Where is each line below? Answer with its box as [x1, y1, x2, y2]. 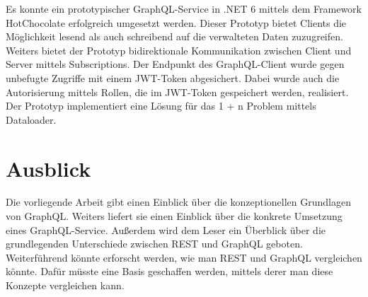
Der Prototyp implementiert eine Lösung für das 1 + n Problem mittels [6, 98, 316, 113]
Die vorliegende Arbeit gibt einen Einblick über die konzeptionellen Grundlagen [6, 194, 351, 209]
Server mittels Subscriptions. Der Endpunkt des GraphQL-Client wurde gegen [6, 57, 345, 71]
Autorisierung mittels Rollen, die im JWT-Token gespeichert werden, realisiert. [6, 84, 349, 99]
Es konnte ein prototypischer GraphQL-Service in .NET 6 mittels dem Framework [6, 1, 362, 16]
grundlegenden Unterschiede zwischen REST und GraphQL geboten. [6, 236, 303, 251]
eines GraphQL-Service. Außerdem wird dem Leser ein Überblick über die [6, 222, 326, 237]
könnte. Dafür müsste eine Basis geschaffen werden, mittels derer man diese [6, 264, 333, 279]
